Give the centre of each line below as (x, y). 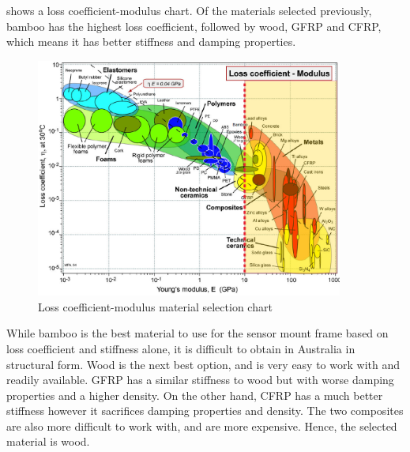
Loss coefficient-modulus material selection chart (155, 306)
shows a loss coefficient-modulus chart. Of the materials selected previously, (189, 10)
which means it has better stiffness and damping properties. (151, 41)
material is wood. (48, 441)
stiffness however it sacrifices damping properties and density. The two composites (205, 411)
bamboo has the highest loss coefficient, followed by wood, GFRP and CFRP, (194, 26)
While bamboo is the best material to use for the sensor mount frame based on (197, 333)
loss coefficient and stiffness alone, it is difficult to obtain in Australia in (181, 348)
